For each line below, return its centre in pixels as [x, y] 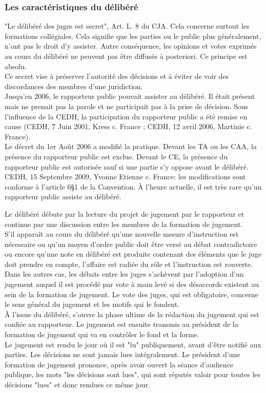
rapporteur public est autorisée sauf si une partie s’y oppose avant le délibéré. [127, 166]
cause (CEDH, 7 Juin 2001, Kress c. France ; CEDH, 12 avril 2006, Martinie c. [128, 126]
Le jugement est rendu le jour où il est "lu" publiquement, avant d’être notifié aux [133, 344]
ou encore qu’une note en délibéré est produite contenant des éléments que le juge [133, 254]
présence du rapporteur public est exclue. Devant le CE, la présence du [116, 156]
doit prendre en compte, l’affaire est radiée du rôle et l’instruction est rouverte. [129, 264]
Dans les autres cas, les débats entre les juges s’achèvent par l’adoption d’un [124, 274]
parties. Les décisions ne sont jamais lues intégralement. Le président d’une [122, 354]
